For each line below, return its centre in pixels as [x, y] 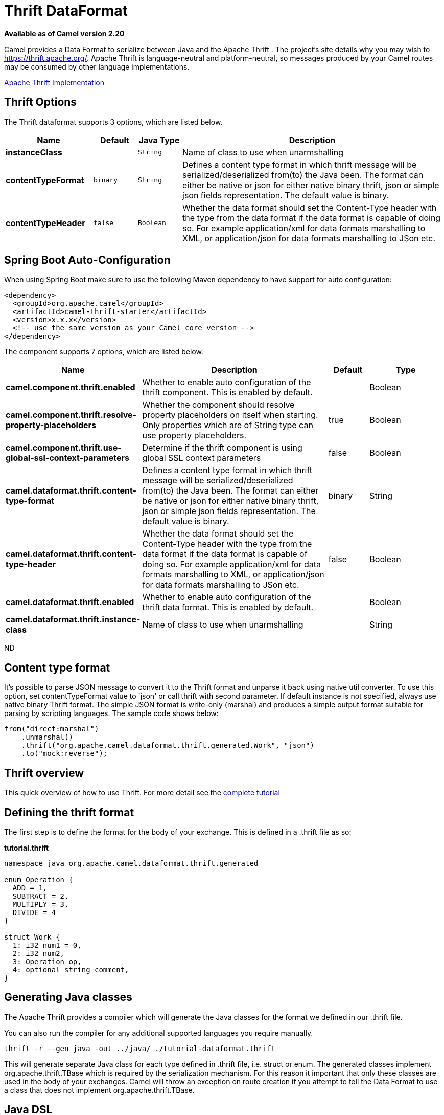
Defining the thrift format [69, 812]
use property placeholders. [194, 436]
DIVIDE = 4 [34, 912]
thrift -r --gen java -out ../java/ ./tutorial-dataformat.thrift [140, 1048]
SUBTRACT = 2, [41, 896]
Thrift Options [41, 102]
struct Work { [32, 937]
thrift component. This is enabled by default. [227, 393]
